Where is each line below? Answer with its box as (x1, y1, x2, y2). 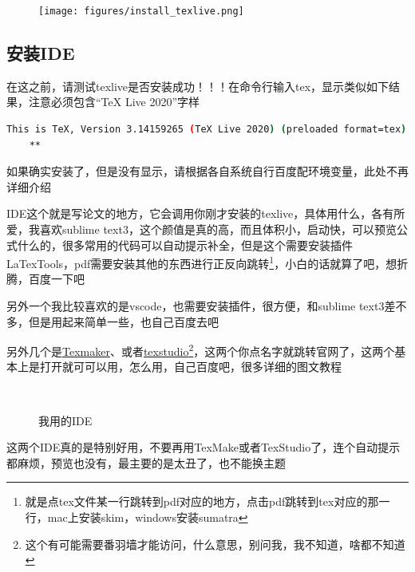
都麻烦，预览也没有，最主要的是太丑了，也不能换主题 (6, 454, 286, 471)
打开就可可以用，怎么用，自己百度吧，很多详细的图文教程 (39, 358, 342, 375)
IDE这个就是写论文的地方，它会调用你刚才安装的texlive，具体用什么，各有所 (6, 205, 405, 222)
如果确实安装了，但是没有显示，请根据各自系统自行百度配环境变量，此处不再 (6, 163, 409, 179)
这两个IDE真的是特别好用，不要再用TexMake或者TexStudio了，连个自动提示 (6, 439, 401, 456)
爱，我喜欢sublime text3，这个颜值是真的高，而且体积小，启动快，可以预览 (6, 221, 397, 238)
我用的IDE (38, 412, 93, 428)
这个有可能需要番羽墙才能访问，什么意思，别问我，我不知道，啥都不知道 (25, 535, 405, 552)
